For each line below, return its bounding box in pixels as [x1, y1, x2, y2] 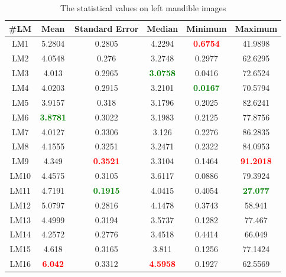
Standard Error [74, 22, 139, 34]
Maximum [235, 22, 278, 34]
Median [147, 22, 178, 34]
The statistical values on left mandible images [60, 2, 226, 14]
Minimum [186, 22, 227, 34]
